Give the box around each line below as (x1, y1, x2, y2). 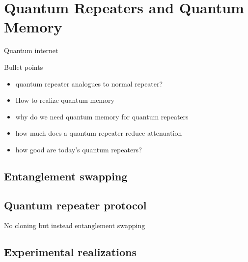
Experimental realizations (4, 244, 137, 260)
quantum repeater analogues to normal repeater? (15, 78, 163, 88)
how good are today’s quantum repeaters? (15, 144, 142, 154)
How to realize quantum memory (15, 95, 114, 105)
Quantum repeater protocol (4, 197, 147, 212)
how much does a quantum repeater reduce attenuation (15, 128, 182, 138)
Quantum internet (4, 45, 58, 56)
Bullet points (4, 61, 43, 72)
